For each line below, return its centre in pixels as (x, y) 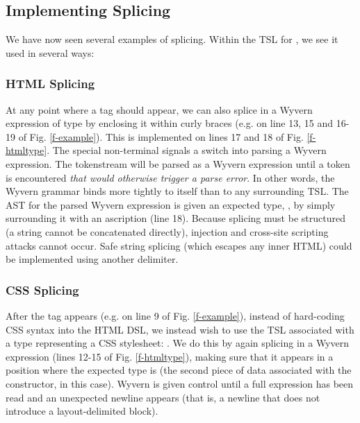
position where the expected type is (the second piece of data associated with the (179, 370)
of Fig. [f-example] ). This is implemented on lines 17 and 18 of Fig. (161, 136)
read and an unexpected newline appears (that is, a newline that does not (163, 397)
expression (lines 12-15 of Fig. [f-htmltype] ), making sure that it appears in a (170, 356)
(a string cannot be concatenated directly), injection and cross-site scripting (167, 231)
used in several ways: (50, 52)
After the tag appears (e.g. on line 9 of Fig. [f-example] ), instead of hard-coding (175, 315)
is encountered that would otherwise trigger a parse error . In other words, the (170, 177)
